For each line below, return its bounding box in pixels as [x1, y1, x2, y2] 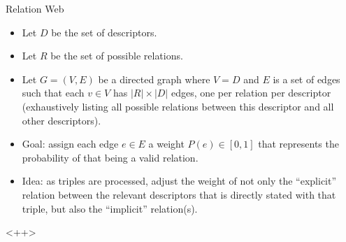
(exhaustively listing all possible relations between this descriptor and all [22, 99, 334, 113]
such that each [22, 85, 85, 100]
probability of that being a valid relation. [22, 150, 199, 164]
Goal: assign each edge [22, 136, 119, 151]
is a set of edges [273, 71, 340, 86]
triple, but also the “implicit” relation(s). [22, 201, 198, 215]
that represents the [258, 136, 339, 151]
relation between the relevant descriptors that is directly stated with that [22, 187, 336, 201]
